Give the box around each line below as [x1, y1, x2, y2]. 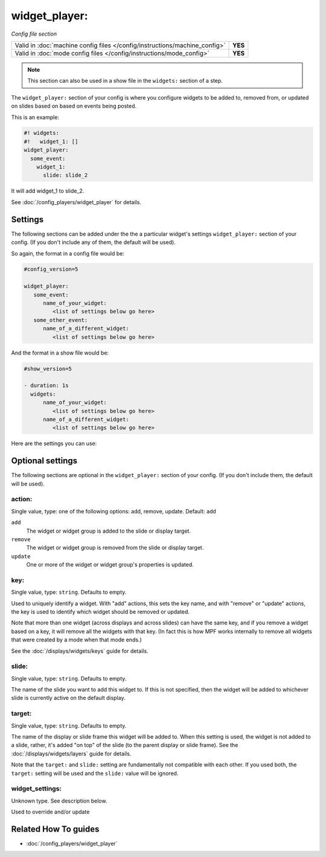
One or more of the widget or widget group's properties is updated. [26, 561, 194, 568]
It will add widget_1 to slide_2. [11, 187, 85, 194]
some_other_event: [33, 316, 88, 323]
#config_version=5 [24, 266, 78, 273]
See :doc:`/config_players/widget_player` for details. [11, 198, 142, 205]
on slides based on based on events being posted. [11, 103, 137, 110]
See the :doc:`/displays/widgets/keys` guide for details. [11, 647, 149, 655]
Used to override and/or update [11, 808, 90, 815]
